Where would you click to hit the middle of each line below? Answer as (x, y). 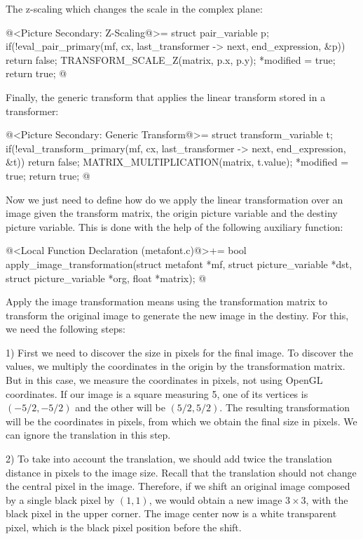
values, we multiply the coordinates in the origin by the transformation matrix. (176, 366)
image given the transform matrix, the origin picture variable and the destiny (172, 213)
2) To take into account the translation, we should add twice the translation (169, 459)
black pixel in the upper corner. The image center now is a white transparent (171, 513)
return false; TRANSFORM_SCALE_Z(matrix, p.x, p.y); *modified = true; (171, 59)
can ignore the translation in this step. (88, 435)
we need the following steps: (66, 329)
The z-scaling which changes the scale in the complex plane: (134, 8)
